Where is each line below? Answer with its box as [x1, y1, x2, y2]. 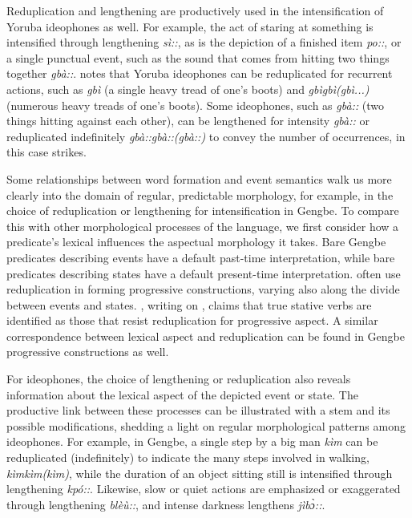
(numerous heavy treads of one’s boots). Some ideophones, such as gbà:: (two [6, 96, 385, 113]
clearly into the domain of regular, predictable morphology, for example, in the [6, 186, 394, 203]
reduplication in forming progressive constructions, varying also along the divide [6, 281, 400, 297]
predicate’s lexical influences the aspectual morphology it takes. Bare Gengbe [6, 233, 386, 250]
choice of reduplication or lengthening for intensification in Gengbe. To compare [6, 202, 399, 219]
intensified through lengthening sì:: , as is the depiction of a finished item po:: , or [6, 34, 402, 51]
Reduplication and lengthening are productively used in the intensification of [6, 2, 384, 18]
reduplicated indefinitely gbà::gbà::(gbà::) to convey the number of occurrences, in [6, 127, 406, 144]
